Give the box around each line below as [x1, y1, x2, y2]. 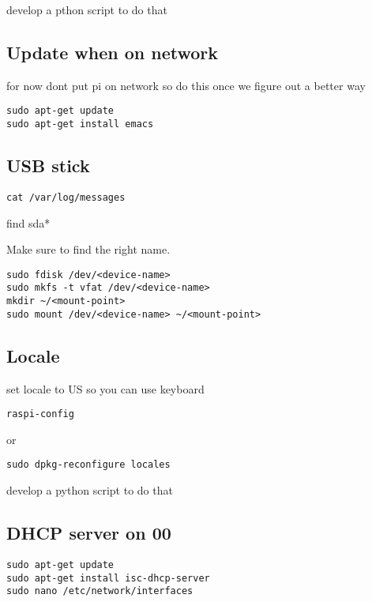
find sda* [6, 214, 51, 231]
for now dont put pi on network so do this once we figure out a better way [6, 77, 366, 93]
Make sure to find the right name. [6, 241, 171, 258]
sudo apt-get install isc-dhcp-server [6, 572, 210, 584]
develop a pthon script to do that [6, 2, 167, 17]
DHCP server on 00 [6, 521, 171, 545]
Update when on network [6, 40, 219, 64]
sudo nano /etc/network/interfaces [6, 585, 194, 597]
